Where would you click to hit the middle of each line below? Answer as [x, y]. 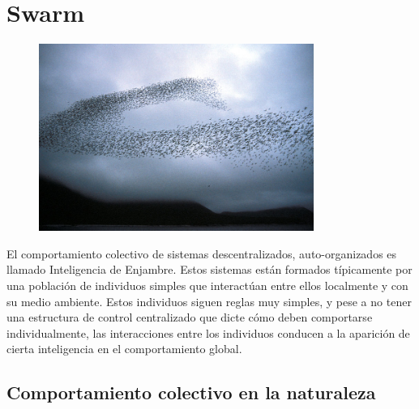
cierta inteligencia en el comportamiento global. [124, 349]
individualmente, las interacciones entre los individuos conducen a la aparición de [208, 332]
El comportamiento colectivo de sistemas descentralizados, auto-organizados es [202, 253]
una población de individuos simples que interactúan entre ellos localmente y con [207, 285]
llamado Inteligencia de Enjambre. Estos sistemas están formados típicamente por [209, 269]
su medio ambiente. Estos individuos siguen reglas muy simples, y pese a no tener [209, 301]
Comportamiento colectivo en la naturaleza [191, 392]
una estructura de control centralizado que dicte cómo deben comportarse [190, 317]
